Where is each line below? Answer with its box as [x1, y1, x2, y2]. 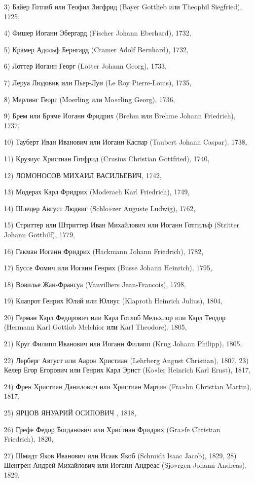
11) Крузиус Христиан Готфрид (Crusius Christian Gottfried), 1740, [4, 153, 210, 163]
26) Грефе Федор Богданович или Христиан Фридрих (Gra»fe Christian [4, 424, 220, 434]
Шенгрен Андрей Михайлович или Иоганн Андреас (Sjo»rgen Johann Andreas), [4, 460, 247, 470]
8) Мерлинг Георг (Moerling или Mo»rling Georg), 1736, [4, 94, 175, 104]
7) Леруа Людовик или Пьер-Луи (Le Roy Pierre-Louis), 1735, [4, 77, 191, 87]
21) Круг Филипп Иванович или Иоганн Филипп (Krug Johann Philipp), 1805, [4, 338, 242, 349]
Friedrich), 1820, [4, 434, 54, 444]
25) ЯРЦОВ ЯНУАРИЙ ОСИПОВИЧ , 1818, [4, 408, 137, 418]
